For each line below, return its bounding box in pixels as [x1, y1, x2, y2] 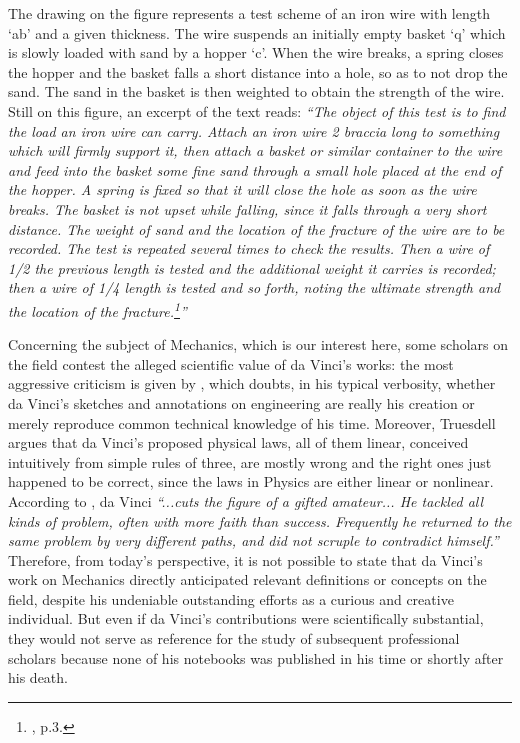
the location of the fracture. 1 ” [8, 297, 187, 321]
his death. [8, 667, 68, 688]
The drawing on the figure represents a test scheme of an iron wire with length [8, 3, 490, 23]
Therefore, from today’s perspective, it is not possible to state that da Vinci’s [8, 549, 483, 570]
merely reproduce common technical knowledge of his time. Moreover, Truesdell [8, 412, 496, 433]
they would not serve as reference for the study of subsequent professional [8, 628, 460, 649]
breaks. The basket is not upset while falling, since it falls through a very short [8, 198, 487, 219]
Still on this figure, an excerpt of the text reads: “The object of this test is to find [8, 100, 506, 121]
